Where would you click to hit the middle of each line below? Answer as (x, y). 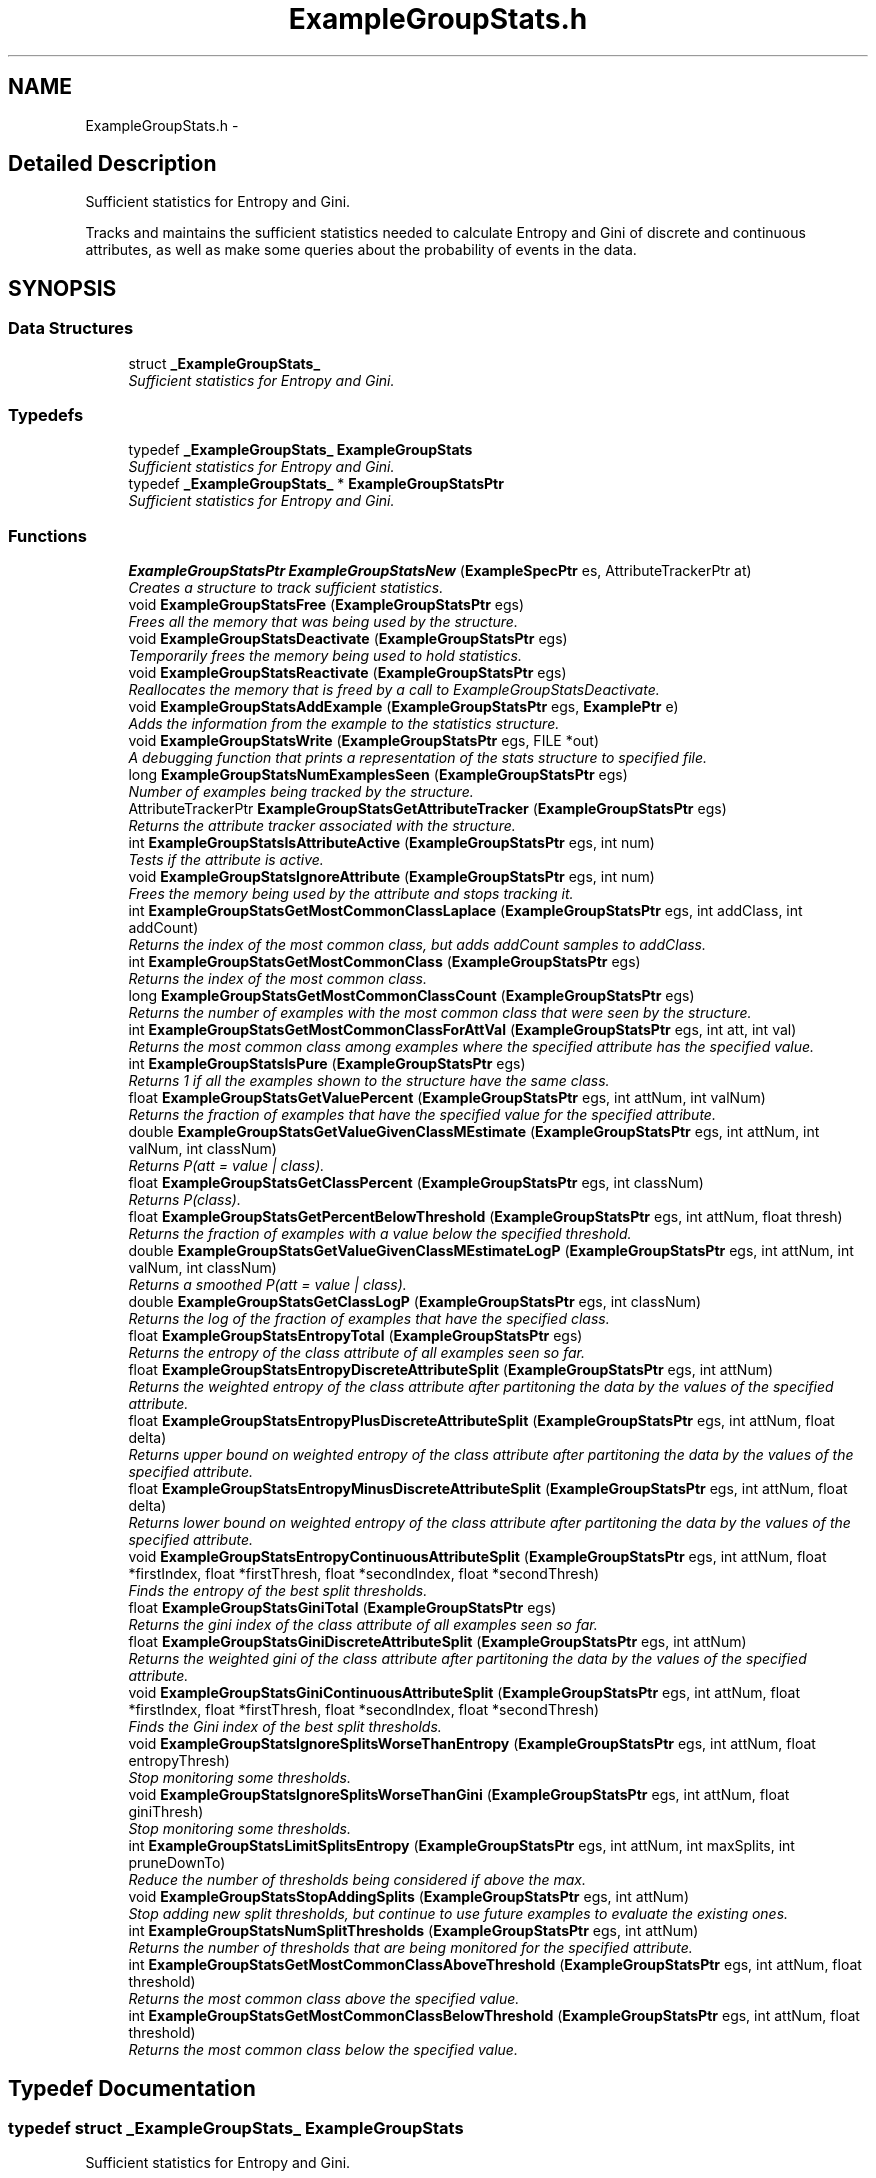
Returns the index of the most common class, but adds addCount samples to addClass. (417, 945)
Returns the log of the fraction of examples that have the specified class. (369, 1319)
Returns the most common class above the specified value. (324, 1999)
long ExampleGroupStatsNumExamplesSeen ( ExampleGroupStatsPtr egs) (378, 775)
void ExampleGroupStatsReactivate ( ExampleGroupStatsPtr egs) (347, 673)
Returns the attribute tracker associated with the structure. (322, 826)
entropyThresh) (179, 1761)
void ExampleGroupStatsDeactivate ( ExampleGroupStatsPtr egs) (348, 639)
